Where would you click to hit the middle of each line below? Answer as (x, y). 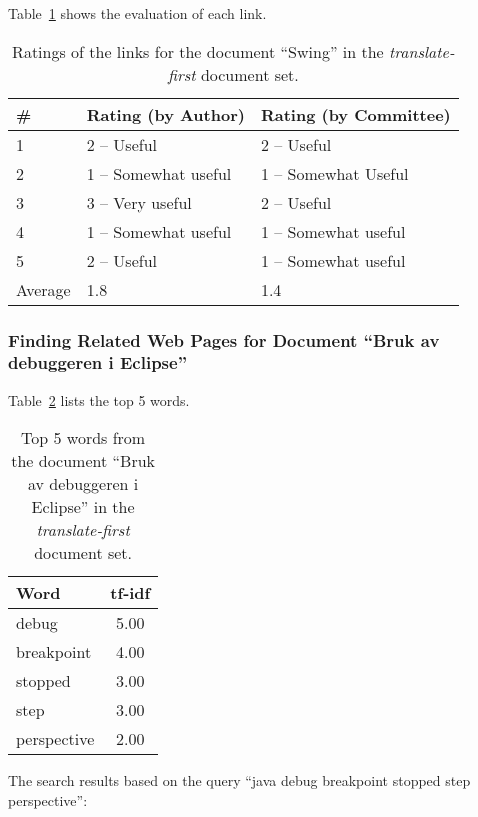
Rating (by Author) (165, 114)
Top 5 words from (83, 438)
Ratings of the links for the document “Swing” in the (198, 51)
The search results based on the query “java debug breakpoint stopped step (239, 780)
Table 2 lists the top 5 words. (99, 399)
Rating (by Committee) (355, 114)
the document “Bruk (83, 461)
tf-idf (130, 593)
